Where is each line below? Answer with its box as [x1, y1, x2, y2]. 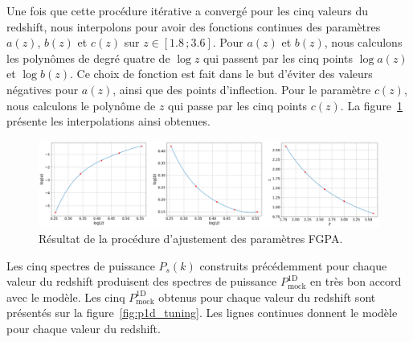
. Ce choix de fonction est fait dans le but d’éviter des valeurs [69, 65, 373, 82]
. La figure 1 [340, 97, 403, 113]
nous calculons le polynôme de [6, 97, 156, 113]
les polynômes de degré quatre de [6, 49, 170, 66]
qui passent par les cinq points [203, 49, 353, 66]
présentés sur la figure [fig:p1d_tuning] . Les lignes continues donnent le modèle [6, 304, 398, 321]
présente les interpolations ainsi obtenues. [6, 113, 211, 130]
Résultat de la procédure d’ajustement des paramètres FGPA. [39, 230, 343, 246]
